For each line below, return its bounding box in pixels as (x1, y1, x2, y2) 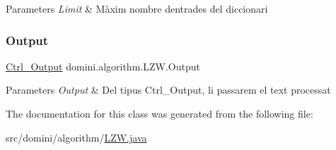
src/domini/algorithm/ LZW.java (6, 130, 147, 144)
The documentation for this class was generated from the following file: (6, 106, 313, 120)
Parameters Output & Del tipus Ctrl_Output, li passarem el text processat (6, 82, 331, 97)
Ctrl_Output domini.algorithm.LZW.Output (6, 58, 200, 73)
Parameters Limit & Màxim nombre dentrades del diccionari (6, 1, 268, 15)
